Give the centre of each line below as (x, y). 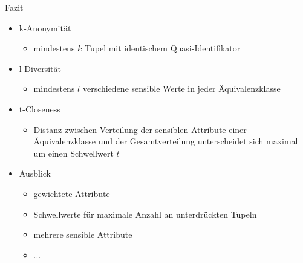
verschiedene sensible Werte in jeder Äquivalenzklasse (181, 89)
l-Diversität (40, 68)
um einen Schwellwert (73, 153)
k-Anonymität (45, 28)
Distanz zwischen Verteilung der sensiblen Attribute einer (140, 129)
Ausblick (35, 173)
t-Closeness (40, 109)
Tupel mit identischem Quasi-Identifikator (163, 48)
